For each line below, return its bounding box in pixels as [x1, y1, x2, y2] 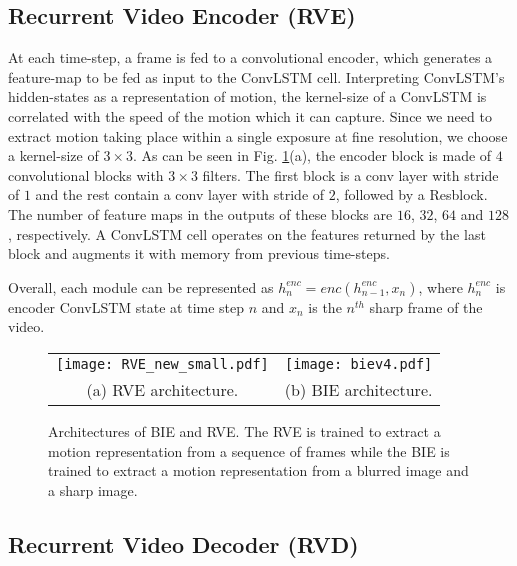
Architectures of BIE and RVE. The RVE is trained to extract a [48, 420, 441, 441]
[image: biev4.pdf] [284, 355, 433, 372]
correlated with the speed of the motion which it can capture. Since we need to [8, 105, 492, 126]
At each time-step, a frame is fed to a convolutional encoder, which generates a [8, 47, 493, 68]
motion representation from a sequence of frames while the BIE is [48, 440, 450, 461]
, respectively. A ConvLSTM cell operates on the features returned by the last [8, 223, 486, 244]
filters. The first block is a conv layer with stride [202, 164, 499, 185]
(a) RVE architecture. [86, 377, 239, 401]
